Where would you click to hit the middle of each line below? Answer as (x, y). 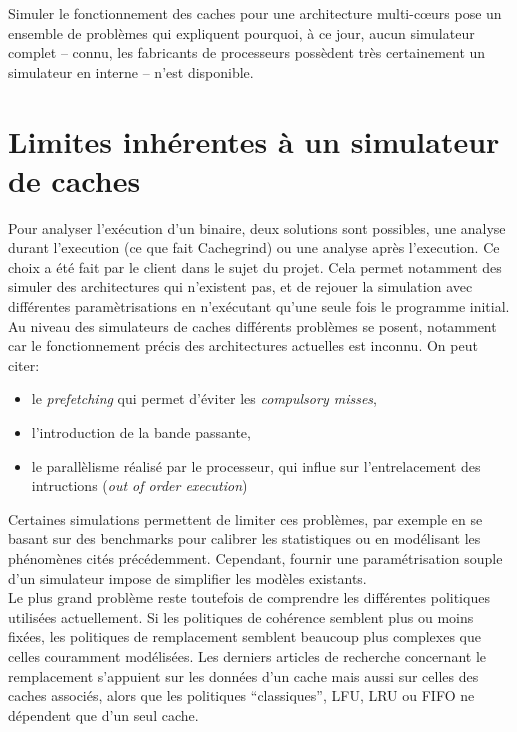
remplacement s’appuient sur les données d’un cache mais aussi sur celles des (243, 675)
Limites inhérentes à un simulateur (254, 140)
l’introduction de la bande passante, (141, 432)
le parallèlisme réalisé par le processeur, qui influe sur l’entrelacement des (256, 465)
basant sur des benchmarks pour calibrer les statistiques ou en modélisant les (244, 538)
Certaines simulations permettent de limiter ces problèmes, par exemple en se (245, 518)
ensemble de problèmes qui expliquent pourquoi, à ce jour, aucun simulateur (241, 32)
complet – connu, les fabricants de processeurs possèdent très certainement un (247, 52)
